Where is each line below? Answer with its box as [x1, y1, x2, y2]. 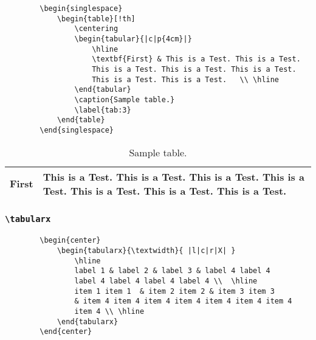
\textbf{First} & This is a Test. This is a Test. [92, 55, 301, 64]
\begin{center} [39, 236, 101, 245]
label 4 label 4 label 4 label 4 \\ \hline [74, 276, 258, 285]
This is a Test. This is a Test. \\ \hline [92, 75, 280, 84]
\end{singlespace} [39, 125, 114, 134]
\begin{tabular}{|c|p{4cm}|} [74, 34, 192, 43]
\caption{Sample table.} [74, 95, 175, 104]
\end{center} [39, 327, 92, 336]
